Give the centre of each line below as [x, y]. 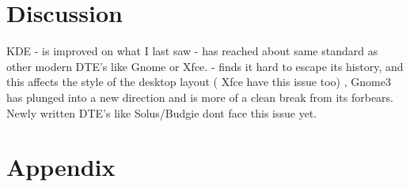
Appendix [61, 167]
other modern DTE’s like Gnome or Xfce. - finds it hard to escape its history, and [205, 66]
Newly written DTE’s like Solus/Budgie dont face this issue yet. [162, 112]
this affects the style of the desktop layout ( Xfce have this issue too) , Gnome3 [199, 82]
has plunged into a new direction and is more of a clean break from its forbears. [200, 97]
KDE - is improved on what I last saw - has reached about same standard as [192, 51]
